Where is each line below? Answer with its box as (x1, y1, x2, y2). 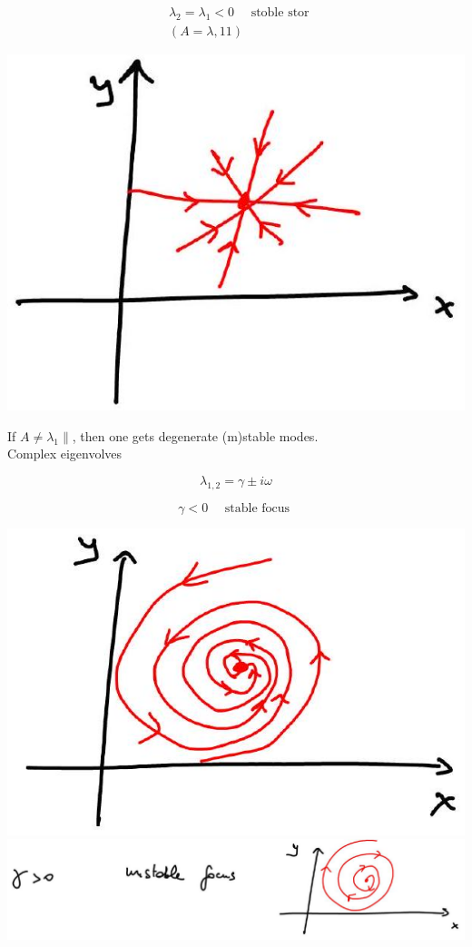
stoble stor (251, 6, 310, 20)
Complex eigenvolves (7, 444, 123, 463)
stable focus (224, 501, 290, 515)
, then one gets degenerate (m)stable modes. (72, 426, 319, 445)
